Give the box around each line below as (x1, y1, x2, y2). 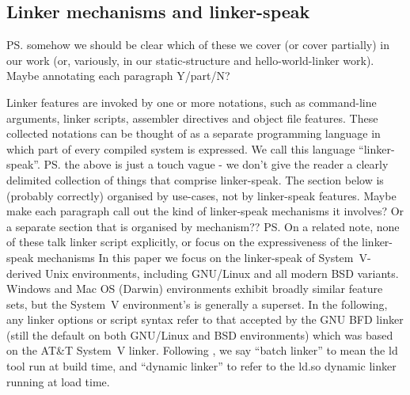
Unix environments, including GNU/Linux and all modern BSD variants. (45, 264, 399, 281)
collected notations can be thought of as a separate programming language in (6, 125, 381, 142)
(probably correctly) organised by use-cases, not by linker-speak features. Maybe (6, 187, 397, 203)
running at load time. (6, 373, 110, 389)
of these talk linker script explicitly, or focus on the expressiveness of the (6, 234, 359, 250)
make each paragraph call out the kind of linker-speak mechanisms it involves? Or (6, 203, 404, 219)
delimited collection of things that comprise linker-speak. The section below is (6, 171, 384, 188)
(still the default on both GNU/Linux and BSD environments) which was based (6, 326, 393, 343)
